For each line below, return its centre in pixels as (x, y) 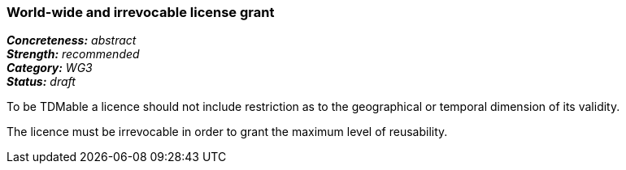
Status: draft (41, 82)
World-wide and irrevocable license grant (141, 12)
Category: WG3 (50, 68)
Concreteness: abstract (72, 40)
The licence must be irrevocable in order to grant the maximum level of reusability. (227, 132)
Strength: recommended (73, 54)
